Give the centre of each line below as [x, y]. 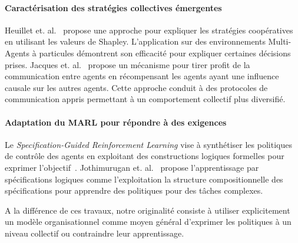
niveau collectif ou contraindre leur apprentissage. [95, 233]
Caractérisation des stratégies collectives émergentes [113, 7]
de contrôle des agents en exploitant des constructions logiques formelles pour [145, 156]
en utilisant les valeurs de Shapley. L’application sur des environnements [135, 41]
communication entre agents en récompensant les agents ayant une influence [142, 76]
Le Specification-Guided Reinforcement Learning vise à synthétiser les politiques [148, 144]
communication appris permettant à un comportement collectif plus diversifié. [145, 99]
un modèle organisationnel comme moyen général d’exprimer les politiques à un [148, 222]
